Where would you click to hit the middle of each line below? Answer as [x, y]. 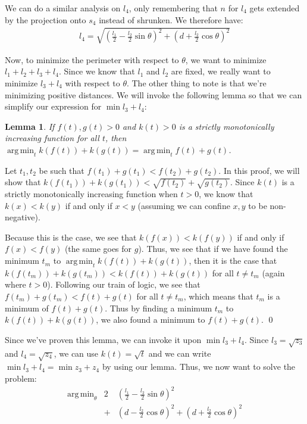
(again [273, 272]
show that [23, 182]
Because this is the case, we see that [71, 237]
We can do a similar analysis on [63, 8]
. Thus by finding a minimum [159, 308]
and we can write [180, 353]
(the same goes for [98, 249]
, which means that [218, 296]
